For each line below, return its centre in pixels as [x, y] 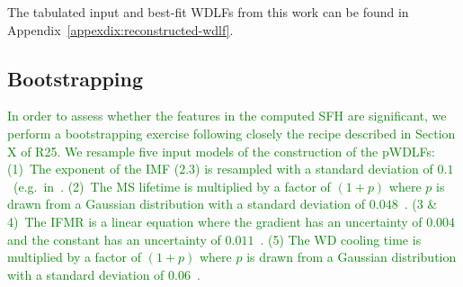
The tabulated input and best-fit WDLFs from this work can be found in [208, 12]
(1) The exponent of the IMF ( [93, 169]
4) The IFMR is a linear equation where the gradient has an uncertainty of [215, 221]
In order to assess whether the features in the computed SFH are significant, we [227, 116]
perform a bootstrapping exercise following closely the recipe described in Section [231, 133]
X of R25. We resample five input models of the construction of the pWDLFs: [221, 151]
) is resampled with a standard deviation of [314, 169]
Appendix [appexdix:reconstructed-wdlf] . [120, 29]
